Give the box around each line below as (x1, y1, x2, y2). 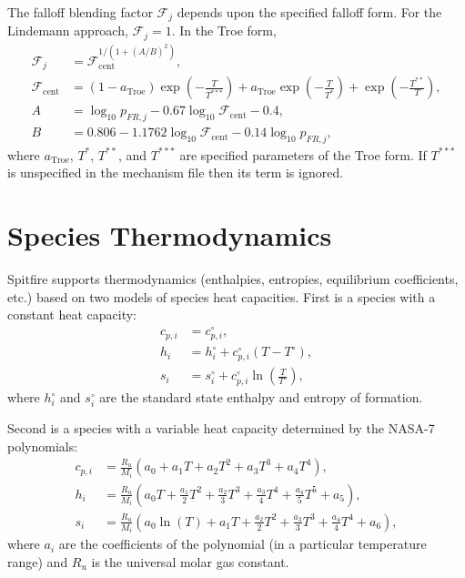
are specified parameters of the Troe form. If (179, 145, 427, 164)
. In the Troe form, (171, 21, 277, 40)
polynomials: (7, 436, 78, 455)
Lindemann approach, (7, 21, 128, 40)
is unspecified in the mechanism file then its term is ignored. (7, 163, 344, 182)
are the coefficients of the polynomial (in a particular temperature (58, 534, 427, 553)
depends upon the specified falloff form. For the (177, 3, 442, 21)
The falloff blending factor (7, 3, 153, 21)
